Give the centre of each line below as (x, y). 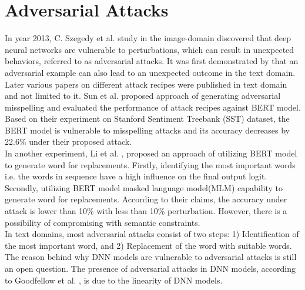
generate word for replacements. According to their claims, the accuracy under (146, 199)
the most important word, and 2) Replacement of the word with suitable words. (148, 245)
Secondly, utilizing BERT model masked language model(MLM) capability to (144, 187)
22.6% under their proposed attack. (68, 141)
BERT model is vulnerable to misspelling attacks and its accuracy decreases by (147, 130)
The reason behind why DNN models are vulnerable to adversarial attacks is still (151, 257)
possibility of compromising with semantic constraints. (103, 222)
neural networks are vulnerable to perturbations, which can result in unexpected (150, 49)
